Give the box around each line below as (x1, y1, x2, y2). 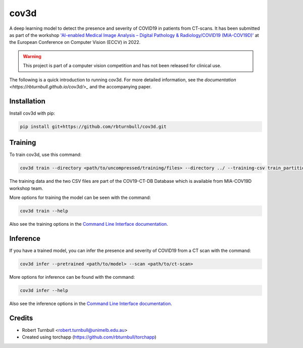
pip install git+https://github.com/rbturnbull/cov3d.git (20, 124, 167, 129)
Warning (23, 53, 41, 59)
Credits (9, 314, 33, 322)
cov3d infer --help (20, 287, 68, 293)
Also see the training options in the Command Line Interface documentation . (9, 221, 169, 227)
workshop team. (9, 185, 43, 191)
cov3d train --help (20, 208, 68, 214)
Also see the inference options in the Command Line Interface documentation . (9, 301, 172, 307)
